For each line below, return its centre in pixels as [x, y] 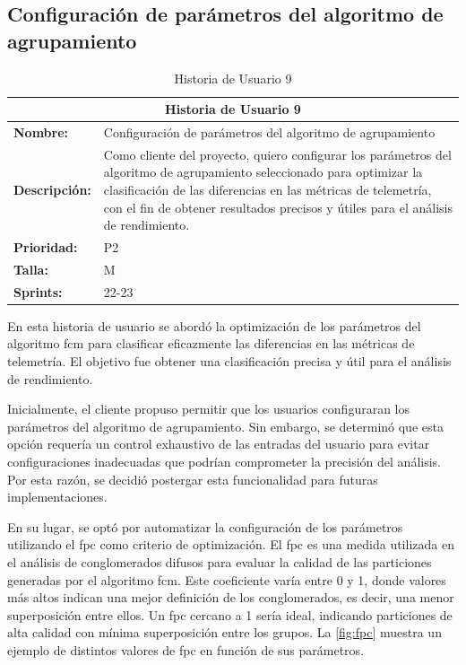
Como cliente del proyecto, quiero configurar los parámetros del [277, 154]
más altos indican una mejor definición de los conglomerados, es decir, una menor [231, 597]
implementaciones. [57, 497]
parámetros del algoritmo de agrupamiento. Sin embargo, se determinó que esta [225, 426]
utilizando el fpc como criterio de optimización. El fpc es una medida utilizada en [231, 544]
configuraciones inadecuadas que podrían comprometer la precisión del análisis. [224, 462]
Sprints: [38, 291]
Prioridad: [46, 247]
